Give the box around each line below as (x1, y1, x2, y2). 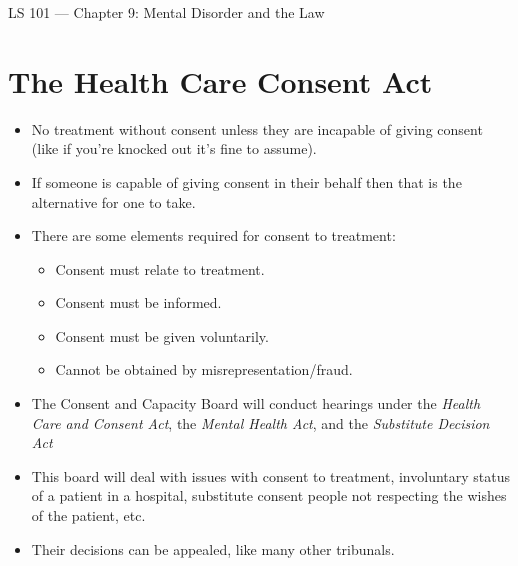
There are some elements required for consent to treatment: (31, 225, 396, 246)
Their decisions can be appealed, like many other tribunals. (31, 538, 395, 559)
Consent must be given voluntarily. (55, 325, 269, 346)
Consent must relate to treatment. (55, 258, 265, 279)
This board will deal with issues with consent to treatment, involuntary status (31, 465, 511, 486)
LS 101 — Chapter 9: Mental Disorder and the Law (8, 2, 325, 22)
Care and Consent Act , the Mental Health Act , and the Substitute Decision (31, 412, 490, 433)
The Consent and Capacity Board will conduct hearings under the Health (31, 393, 481, 414)
